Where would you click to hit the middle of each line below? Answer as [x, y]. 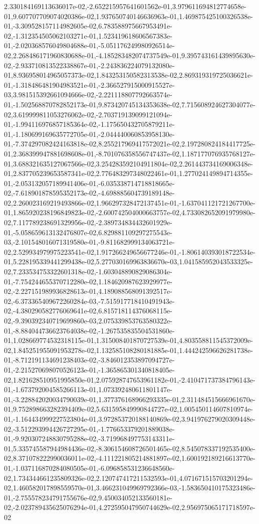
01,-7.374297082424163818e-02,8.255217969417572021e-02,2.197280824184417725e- [130, 144]
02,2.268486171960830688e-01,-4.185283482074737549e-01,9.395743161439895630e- [130, 55]
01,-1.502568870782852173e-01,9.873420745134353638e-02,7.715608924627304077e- [130, 104]
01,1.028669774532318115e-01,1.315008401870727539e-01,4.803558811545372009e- [128, 340]
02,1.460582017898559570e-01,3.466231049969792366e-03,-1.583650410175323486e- [130, 488]
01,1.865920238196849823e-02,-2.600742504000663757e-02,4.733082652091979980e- [130, 212]
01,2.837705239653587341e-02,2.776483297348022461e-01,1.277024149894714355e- [128, 173]
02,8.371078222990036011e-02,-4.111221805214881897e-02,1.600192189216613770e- [130, 458]
